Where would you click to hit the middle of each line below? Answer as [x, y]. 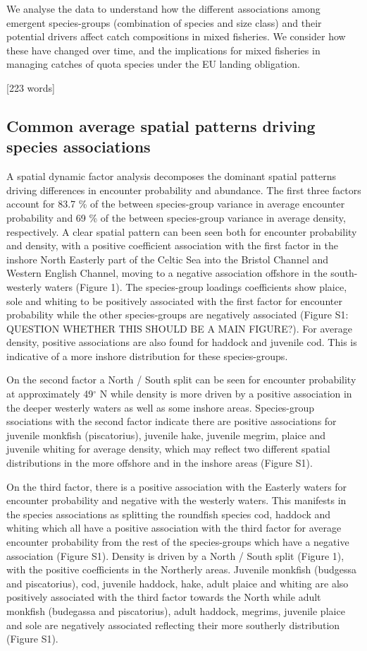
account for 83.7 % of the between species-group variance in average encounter [176, 204]
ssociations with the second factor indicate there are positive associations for [172, 421]
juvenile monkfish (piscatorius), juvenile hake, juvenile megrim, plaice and [166, 435]
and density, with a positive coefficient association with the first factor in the [173, 245]
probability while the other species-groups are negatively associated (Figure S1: [178, 315]
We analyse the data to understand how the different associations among [163, 8]
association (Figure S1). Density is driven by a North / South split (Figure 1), [175, 555]
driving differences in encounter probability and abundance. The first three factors [184, 190]
